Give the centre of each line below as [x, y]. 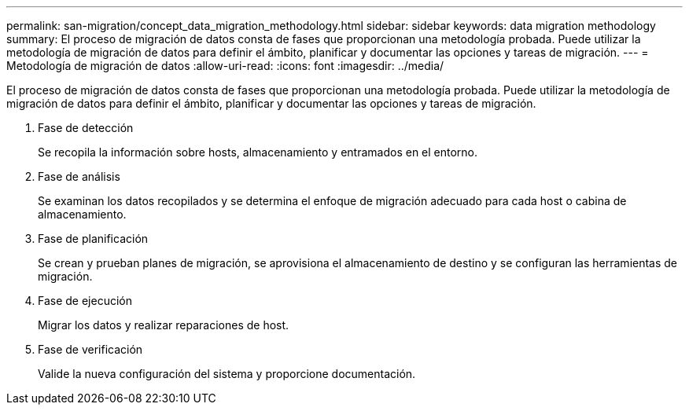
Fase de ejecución [85, 301]
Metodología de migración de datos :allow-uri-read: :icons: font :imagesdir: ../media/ [225, 66]
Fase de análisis [79, 176]
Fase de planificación [93, 239]
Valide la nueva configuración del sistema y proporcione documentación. [227, 374]
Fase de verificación [90, 349]
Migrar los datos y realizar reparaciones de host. [164, 325]
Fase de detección [86, 128]
